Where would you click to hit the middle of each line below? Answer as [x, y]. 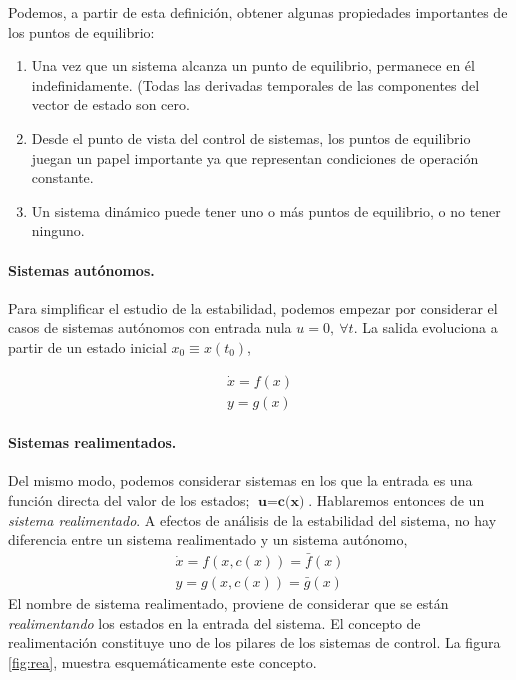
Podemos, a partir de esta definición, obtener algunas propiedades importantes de [258, 12]
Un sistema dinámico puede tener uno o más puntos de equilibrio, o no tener [266, 210]
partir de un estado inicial [87, 346]
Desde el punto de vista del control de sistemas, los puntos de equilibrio [251, 137]
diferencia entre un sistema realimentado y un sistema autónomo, [208, 539]
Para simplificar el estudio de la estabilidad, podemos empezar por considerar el [253, 307]
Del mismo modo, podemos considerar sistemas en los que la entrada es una [240, 480]
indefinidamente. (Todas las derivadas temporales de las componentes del [255, 84]
